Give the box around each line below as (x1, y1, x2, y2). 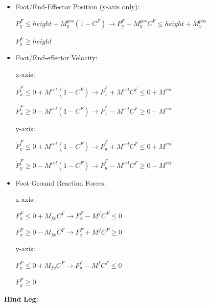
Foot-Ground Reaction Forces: (15, 177, 106, 188)
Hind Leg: (4, 293, 38, 304)
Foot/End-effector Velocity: (15, 52, 98, 63)
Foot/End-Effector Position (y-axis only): (15, 1, 140, 11)
